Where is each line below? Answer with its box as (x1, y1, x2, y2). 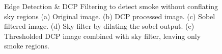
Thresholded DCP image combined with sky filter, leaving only (4, 30, 201, 41)
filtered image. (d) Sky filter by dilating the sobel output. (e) (4, 21, 195, 31)
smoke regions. (4, 40, 49, 51)
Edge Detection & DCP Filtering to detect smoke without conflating (4, 1, 218, 11)
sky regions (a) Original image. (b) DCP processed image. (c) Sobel (4, 11, 215, 21)
